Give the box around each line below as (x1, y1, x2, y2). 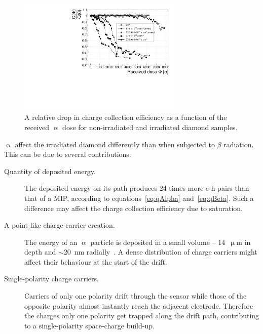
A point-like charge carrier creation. (4, 220, 115, 230)
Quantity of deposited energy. (4, 165, 96, 176)
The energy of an (24, 236, 78, 247)
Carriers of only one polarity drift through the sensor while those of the (24, 290, 247, 301)
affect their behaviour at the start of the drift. (24, 256, 167, 267)
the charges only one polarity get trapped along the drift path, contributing (24, 310, 259, 321)
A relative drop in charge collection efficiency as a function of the (24, 112, 227, 122)
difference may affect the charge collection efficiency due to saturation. (24, 202, 243, 213)
